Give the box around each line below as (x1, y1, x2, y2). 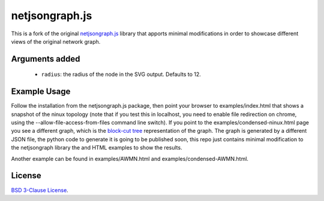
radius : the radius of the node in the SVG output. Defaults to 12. (41, 71, 201, 78)
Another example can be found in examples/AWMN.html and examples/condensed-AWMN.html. (11, 155, 249, 162)
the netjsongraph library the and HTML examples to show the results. (11, 144, 182, 151)
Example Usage (11, 87, 71, 97)
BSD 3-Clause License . (11, 186, 68, 194)
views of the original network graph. (11, 38, 101, 45)
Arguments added (11, 54, 80, 64)
